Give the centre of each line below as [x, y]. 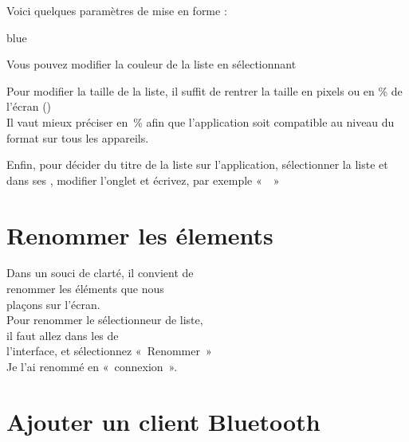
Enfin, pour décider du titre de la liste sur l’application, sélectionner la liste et [197, 164]
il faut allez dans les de [63, 335]
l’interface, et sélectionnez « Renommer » [109, 351]
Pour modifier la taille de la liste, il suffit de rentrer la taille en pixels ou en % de [204, 90]
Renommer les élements [140, 235]
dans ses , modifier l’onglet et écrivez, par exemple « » [143, 180]
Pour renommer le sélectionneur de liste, [105, 320]
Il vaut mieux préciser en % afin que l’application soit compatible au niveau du [201, 121]
